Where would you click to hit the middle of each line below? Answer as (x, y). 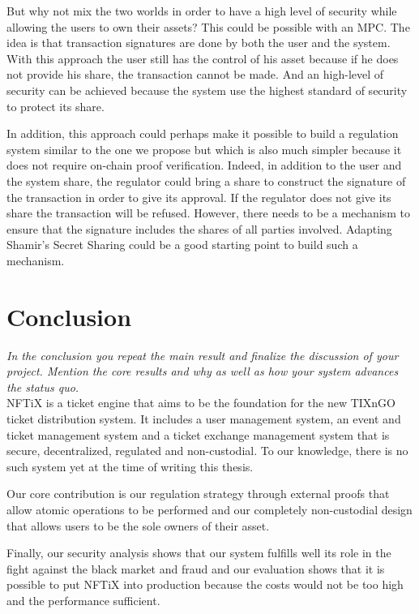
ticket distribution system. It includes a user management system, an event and (204, 419)
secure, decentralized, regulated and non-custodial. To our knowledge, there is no (207, 451)
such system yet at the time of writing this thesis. (130, 466)
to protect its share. (56, 106)
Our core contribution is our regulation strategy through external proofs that (198, 494)
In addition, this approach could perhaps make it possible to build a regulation (203, 133)
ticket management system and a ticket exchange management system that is (198, 434)
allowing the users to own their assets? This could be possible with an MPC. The (208, 26)
